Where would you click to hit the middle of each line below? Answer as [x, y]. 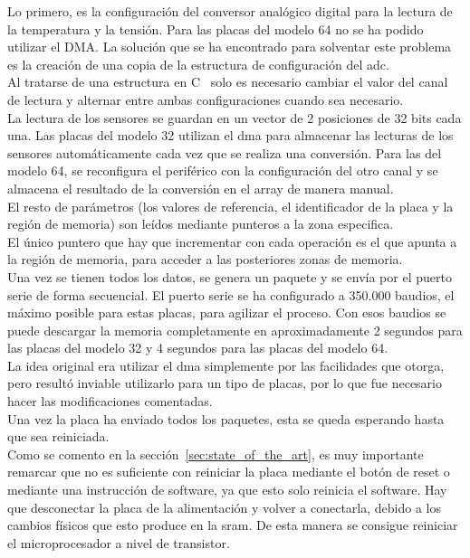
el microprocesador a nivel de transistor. [119, 542]
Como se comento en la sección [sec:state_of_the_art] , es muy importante [216, 454]
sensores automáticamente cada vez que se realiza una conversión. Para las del [225, 152]
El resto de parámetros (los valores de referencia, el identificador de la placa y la [230, 206]
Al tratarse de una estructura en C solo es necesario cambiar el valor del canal [228, 82]
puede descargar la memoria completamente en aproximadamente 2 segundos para [235, 330]
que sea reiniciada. [58, 436]
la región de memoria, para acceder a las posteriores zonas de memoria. [205, 259]
